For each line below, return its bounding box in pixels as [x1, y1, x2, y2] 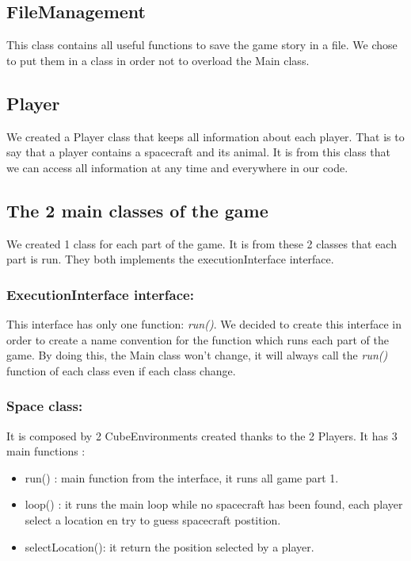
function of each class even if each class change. [6, 362, 236, 378]
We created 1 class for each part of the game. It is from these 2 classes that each [6, 235, 397, 252]
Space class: [6, 396, 83, 416]
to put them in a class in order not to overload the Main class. [6, 52, 310, 68]
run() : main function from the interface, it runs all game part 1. [25, 469, 339, 486]
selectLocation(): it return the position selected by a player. [25, 538, 314, 555]
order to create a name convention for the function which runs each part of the [6, 331, 389, 348]
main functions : [6, 443, 86, 459]
